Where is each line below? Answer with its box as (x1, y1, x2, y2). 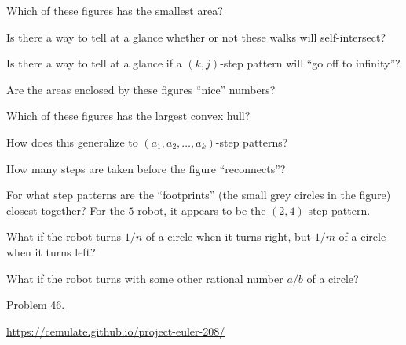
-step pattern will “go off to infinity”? (220, 55, 401, 71)
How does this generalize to (6, 133, 138, 150)
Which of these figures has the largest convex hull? (6, 107, 251, 124)
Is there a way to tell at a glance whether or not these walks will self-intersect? (6, 28, 386, 45)
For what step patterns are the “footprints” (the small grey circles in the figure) (6, 187, 391, 203)
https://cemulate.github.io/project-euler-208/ (6, 322, 225, 339)
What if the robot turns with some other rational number (6, 270, 283, 286)
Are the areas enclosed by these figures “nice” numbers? (6, 81, 276, 97)
